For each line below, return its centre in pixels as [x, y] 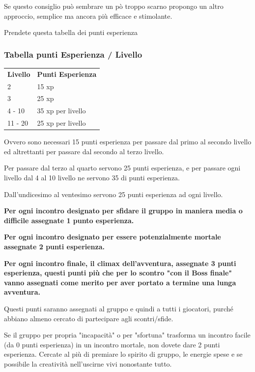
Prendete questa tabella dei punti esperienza [71, 32]
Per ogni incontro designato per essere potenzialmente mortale [113, 237]
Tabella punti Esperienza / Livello [73, 54]
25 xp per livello [61, 123]
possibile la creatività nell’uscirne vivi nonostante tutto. [88, 363]
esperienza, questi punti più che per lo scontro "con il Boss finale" [118, 273]
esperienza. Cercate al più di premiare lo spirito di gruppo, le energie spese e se [123, 354]
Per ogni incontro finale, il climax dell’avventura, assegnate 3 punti [120, 263]
